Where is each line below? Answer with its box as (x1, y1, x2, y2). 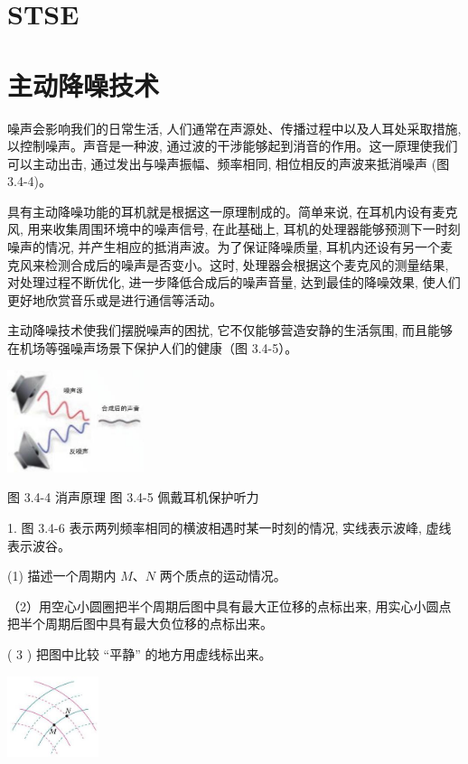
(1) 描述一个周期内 (7, 566, 117, 585)
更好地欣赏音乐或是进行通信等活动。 (7, 290, 222, 309)
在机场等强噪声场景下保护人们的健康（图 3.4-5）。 (7, 339, 298, 358)
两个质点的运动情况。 (159, 566, 286, 585)
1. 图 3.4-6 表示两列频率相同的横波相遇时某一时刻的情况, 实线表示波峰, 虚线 (7, 517, 452, 536)
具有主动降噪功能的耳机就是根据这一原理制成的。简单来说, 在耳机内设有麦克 (7, 201, 458, 220)
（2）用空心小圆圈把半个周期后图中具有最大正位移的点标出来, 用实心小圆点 (7, 596, 452, 615)
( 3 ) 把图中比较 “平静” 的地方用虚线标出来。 (7, 644, 272, 663)
